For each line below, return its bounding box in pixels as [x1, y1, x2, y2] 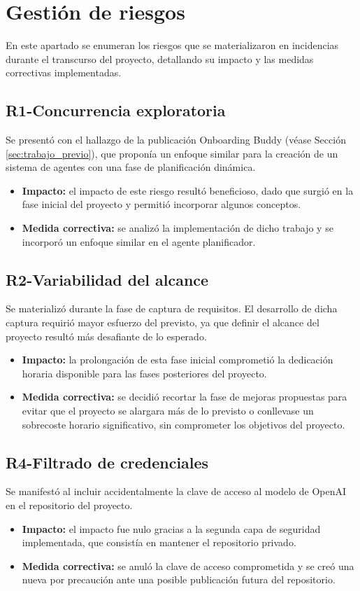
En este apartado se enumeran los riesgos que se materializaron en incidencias [6, 38, 339, 53]
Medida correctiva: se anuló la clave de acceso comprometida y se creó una [22, 558, 354, 573]
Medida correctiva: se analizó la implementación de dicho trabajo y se [22, 221, 333, 235]
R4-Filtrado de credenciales [6, 451, 209, 473]
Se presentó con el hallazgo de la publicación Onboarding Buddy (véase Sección [6, 132, 346, 147]
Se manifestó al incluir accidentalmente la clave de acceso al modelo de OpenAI [6, 484, 347, 499]
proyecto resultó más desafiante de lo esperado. [6, 328, 207, 343]
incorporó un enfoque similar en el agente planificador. [22, 234, 256, 249]
